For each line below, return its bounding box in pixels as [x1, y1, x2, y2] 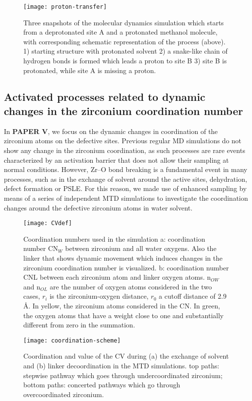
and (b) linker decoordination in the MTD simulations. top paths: [23, 361, 219, 370]
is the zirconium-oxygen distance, [50, 291, 149, 301]
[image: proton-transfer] [23, 3, 107, 10]
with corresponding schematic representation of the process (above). [23, 36, 226, 46]
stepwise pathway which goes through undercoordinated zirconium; [23, 370, 223, 380]
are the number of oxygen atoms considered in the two [50, 281, 212, 291]
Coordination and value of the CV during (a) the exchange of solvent [23, 351, 229, 361]
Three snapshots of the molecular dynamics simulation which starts [23, 17, 224, 27]
